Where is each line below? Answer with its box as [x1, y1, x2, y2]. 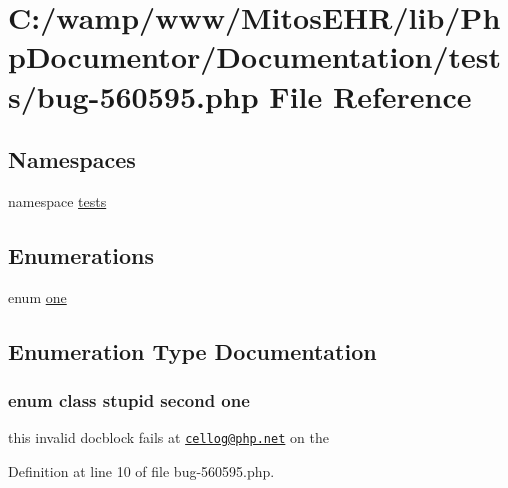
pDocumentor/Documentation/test [8, 36, 502, 77]
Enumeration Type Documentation [8, 335, 377, 366]
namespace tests [8, 190, 107, 211]
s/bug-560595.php [8, 75, 259, 116]
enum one [8, 286, 67, 307]
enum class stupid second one [8, 388, 250, 413]
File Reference [269, 75, 472, 116]
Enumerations [8, 239, 155, 270]
